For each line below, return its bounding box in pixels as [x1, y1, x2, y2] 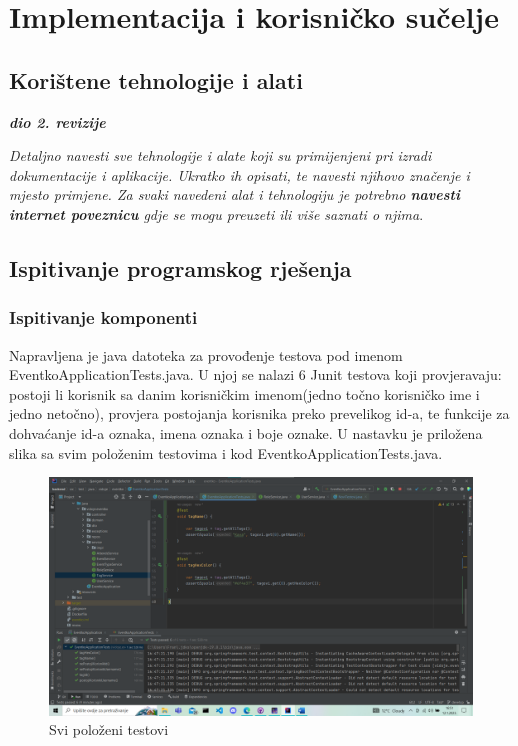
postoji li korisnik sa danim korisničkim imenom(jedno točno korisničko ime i [9, 383, 480, 404]
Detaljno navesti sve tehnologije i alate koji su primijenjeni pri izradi [9, 145, 432, 166]
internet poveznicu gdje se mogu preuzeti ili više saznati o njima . [9, 203, 424, 224]
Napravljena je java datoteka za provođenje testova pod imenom [9, 344, 403, 365]
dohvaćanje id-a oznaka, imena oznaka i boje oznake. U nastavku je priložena [9, 422, 483, 443]
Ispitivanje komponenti [9, 305, 198, 330]
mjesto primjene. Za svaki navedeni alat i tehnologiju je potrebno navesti [9, 184, 460, 205]
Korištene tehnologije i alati [9, 64, 303, 95]
